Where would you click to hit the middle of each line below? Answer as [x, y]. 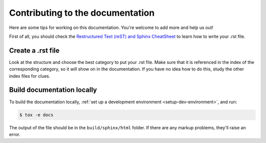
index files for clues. [30, 76]
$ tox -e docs [36, 115]
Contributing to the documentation [82, 13]
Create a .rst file [34, 50]
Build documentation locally [53, 90]
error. [15, 134]
